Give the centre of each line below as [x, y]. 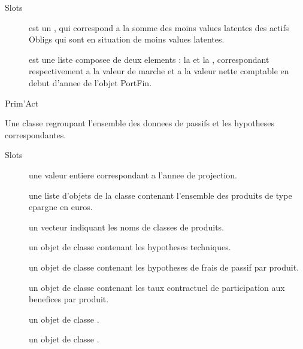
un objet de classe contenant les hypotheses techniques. [130, 247]
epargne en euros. [61, 207]
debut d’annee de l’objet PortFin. [90, 82]
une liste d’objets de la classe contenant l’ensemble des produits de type [160, 195]
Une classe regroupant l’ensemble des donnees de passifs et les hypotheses [140, 123]
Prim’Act [22, 103]
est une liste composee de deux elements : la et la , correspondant [149, 59]
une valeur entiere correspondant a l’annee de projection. [133, 174]
